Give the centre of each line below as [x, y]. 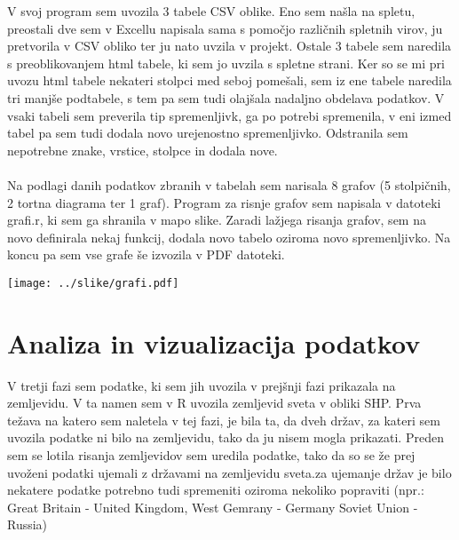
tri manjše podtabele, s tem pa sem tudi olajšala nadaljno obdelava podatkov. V [226, 97]
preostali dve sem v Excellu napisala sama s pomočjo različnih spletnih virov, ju [225, 28]
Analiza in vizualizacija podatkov [214, 342]
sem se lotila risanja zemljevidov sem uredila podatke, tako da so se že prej [211, 455]
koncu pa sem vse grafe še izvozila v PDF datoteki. [146, 254]
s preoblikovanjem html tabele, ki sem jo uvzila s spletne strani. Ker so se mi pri [226, 63]
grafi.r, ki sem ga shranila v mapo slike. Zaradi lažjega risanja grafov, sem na [217, 220]
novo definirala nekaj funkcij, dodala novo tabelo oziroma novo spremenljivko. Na [229, 237]
